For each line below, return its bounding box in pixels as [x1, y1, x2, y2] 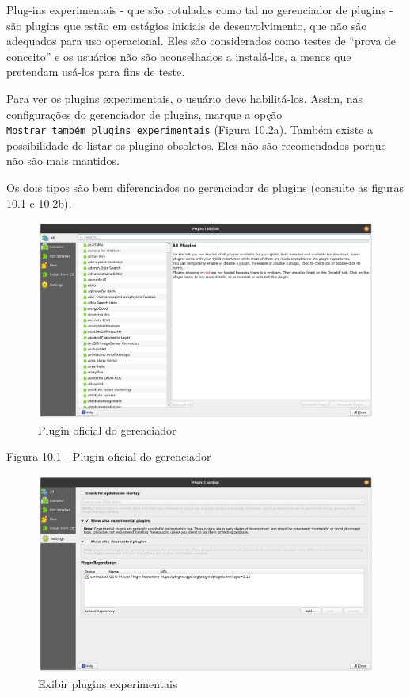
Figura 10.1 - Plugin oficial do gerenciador [6, 448, 211, 465]
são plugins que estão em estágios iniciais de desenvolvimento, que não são [6, 17, 367, 33]
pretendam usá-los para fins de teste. [6, 63, 185, 80]
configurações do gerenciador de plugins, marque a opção [6, 105, 283, 122]
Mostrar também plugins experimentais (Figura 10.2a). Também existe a [6, 121, 373, 138]
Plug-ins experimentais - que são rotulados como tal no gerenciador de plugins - [6, 2, 393, 17]
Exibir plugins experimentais [38, 675, 177, 691]
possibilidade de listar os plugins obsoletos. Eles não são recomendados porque [6, 136, 386, 153]
